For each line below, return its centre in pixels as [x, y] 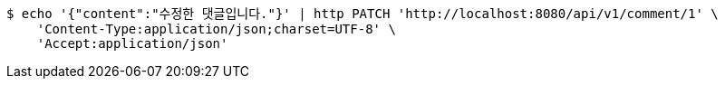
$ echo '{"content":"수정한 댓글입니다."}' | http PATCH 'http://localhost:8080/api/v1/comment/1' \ [362, 14]
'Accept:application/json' [132, 43]
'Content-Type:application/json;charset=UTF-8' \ [216, 29]
